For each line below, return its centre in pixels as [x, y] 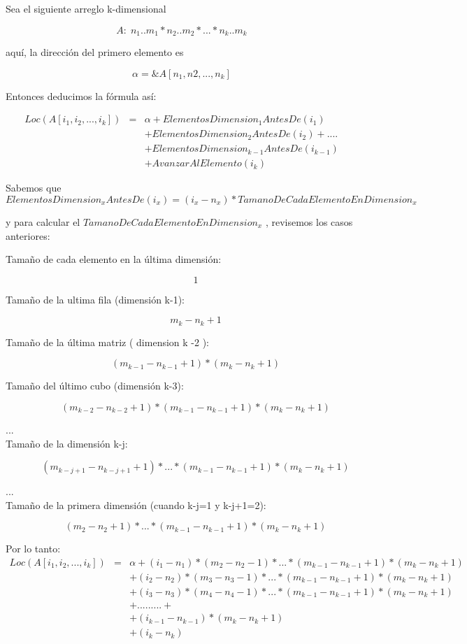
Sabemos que [34, 188]
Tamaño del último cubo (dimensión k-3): [95, 386]
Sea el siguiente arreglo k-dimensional [86, 8]
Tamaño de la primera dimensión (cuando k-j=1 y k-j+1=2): [136, 505]
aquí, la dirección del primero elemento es [95, 52]
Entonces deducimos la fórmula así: [81, 95]
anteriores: [28, 235]
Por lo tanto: [33, 549]
